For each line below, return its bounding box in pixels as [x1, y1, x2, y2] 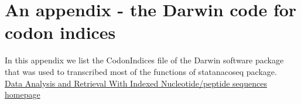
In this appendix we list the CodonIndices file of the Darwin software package [5, 54, 284, 66]
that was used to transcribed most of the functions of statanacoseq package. [5, 65, 277, 77]
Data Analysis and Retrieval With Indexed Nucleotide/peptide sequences [5, 77, 267, 89]
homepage [5, 88, 40, 101]
